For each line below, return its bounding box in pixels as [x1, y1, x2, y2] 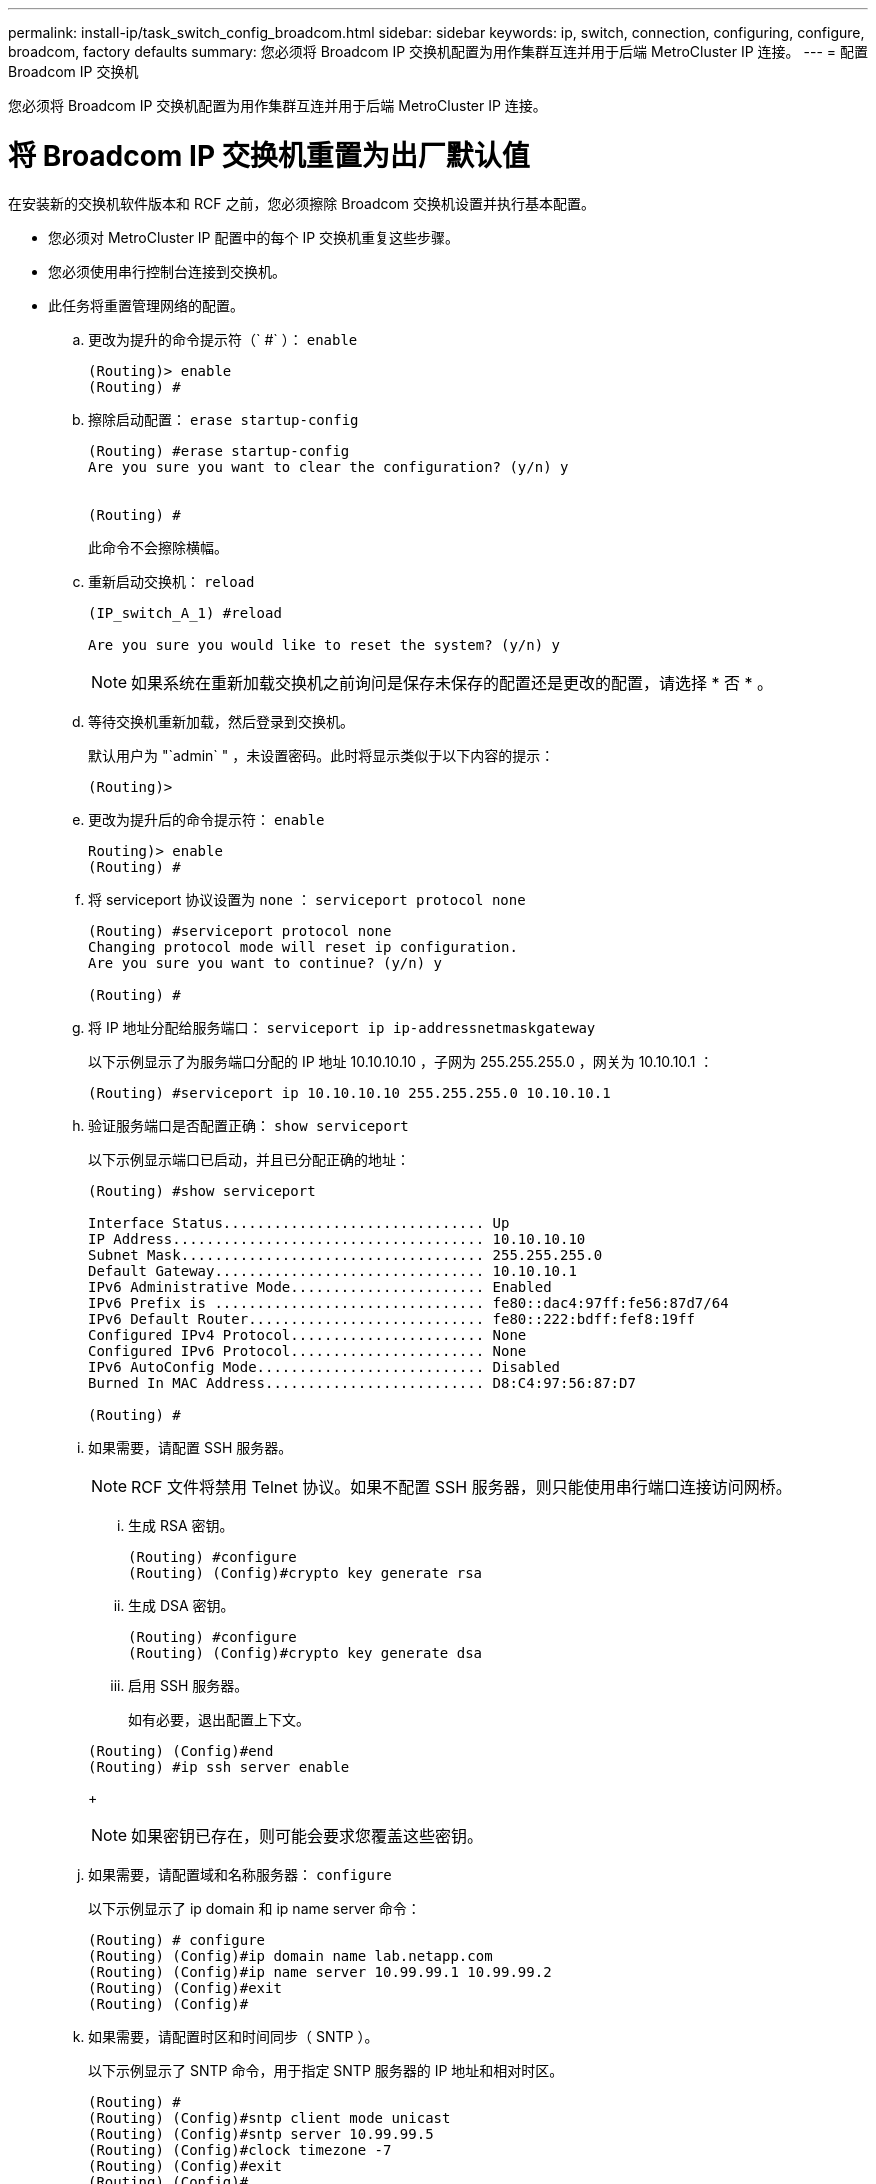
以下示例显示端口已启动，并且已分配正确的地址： [88, 1150, 410, 1168]
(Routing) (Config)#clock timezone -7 [88, 2141, 392, 2158]
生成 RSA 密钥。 [128, 1516, 234, 1534]
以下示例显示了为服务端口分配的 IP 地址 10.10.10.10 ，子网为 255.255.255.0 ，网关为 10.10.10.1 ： [88, 1052, 714, 1070]
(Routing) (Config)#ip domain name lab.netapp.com [88, 1947, 493, 1964]
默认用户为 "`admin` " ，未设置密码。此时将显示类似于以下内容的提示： [88, 746, 555, 764]
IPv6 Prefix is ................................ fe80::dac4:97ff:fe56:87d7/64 [88, 1294, 729, 1311]
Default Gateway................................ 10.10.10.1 [88, 1262, 577, 1279]
